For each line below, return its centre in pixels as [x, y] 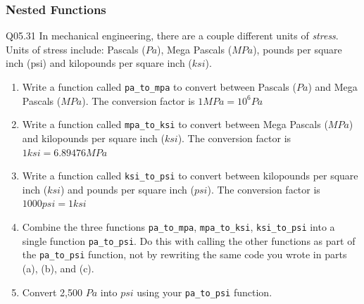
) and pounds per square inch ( [127, 189]
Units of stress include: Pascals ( [76, 49]
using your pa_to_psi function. [205, 292]
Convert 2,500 [52, 292]
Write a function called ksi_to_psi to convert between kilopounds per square [190, 176]
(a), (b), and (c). [58, 268]
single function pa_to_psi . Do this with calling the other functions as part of [189, 240]
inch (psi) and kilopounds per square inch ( [99, 63]
